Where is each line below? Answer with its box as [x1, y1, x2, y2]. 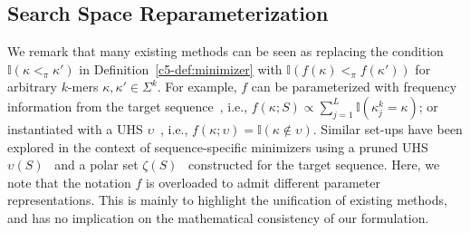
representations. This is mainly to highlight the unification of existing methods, [7, 190, 447, 209]
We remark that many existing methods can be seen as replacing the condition [7, 42, 444, 61]
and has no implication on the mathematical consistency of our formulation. [7, 208, 429, 227]
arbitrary [7, 77, 57, 96]
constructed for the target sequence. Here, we [188, 155, 440, 174]
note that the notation [7, 172, 131, 191]
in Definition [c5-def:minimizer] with [79, 59, 283, 78]
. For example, [157, 77, 237, 96]
